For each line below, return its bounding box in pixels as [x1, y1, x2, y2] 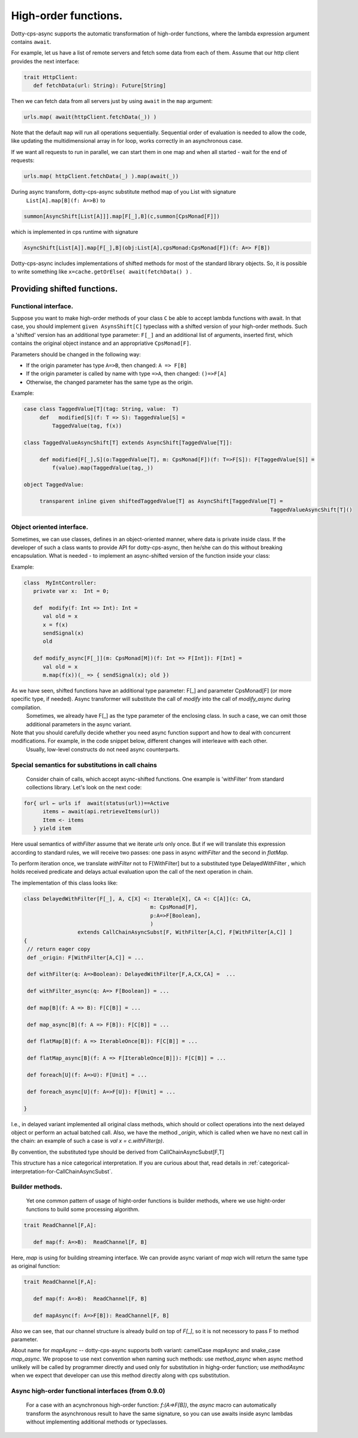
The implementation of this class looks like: [11, 879, 118, 886]
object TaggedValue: [23, 481, 84, 488]
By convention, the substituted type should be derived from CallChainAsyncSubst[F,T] [11, 1148, 224, 1156]
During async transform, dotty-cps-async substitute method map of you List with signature [11, 188, 236, 195]
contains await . [11, 38, 52, 45]
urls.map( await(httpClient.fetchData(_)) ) [23, 114, 157, 121]
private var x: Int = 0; [33, 588, 110, 595]
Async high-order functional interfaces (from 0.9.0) [11, 1387, 166, 1395]
